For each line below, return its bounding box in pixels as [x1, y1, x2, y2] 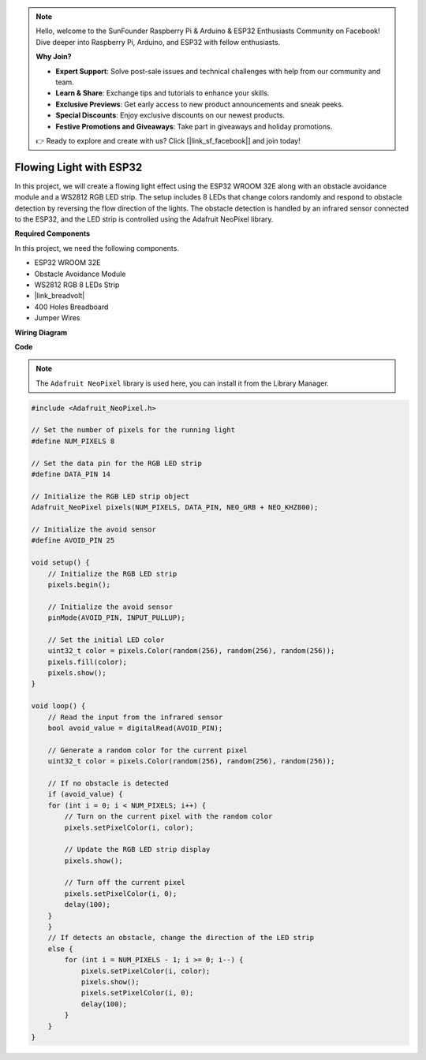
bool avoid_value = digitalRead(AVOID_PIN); [47, 723, 223, 733]
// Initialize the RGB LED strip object [31, 491, 189, 501]
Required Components [14, 229, 91, 238]
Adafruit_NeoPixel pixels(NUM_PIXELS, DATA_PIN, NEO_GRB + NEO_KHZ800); [31, 503, 319, 512]
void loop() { [31, 702, 86, 711]
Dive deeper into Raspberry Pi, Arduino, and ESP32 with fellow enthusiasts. [35, 37, 281, 47]
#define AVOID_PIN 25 [31, 536, 115, 545]
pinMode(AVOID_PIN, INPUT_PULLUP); [47, 614, 185, 622]
